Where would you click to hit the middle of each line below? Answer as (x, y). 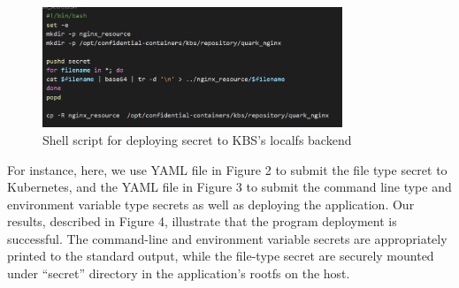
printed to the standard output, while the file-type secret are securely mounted (221, 256)
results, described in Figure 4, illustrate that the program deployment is (202, 221)
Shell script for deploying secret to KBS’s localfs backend (197, 139)
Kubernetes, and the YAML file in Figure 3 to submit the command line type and (229, 187)
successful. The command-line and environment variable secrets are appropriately (227, 238)
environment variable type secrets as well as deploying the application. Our (211, 204)
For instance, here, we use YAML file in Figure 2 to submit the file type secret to (227, 169)
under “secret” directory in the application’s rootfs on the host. (179, 273)
